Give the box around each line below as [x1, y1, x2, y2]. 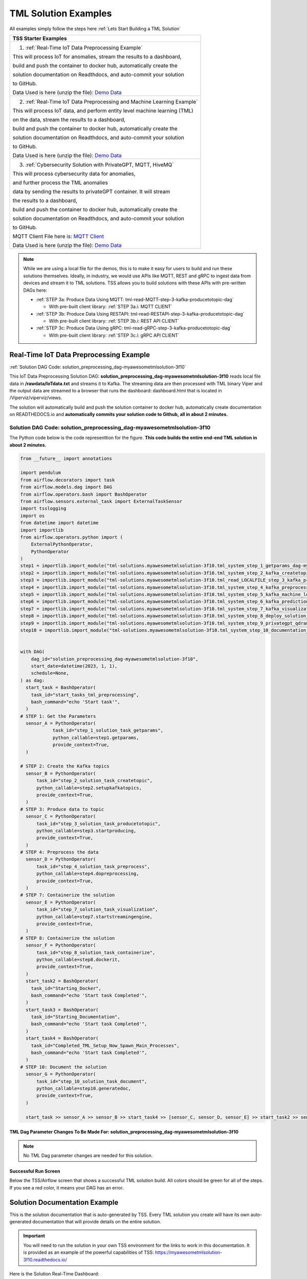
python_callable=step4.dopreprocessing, [36, 871, 139, 877]
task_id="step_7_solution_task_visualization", [36, 907, 158, 913]
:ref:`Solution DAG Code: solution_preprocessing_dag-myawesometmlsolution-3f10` [9, 364, 186, 370]
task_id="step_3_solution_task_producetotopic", [36, 821, 161, 826]
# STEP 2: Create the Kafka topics [20, 763, 109, 769]
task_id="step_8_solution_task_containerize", [36, 950, 156, 955]
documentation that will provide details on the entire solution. [32, 1219, 161, 1225]
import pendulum [20, 470, 61, 476]
